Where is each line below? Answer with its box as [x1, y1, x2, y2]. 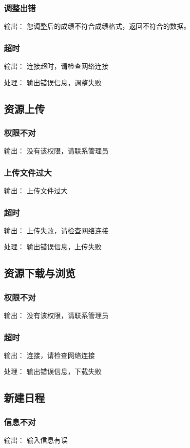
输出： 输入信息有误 [4, 435, 68, 445]
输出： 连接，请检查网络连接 [4, 350, 95, 360]
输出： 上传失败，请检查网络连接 [4, 225, 109, 235]
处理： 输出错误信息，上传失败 [4, 242, 102, 252]
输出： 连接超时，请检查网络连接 [4, 61, 109, 71]
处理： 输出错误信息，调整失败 [4, 77, 102, 87]
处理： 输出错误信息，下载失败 [4, 366, 102, 376]
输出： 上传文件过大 [4, 186, 68, 196]
